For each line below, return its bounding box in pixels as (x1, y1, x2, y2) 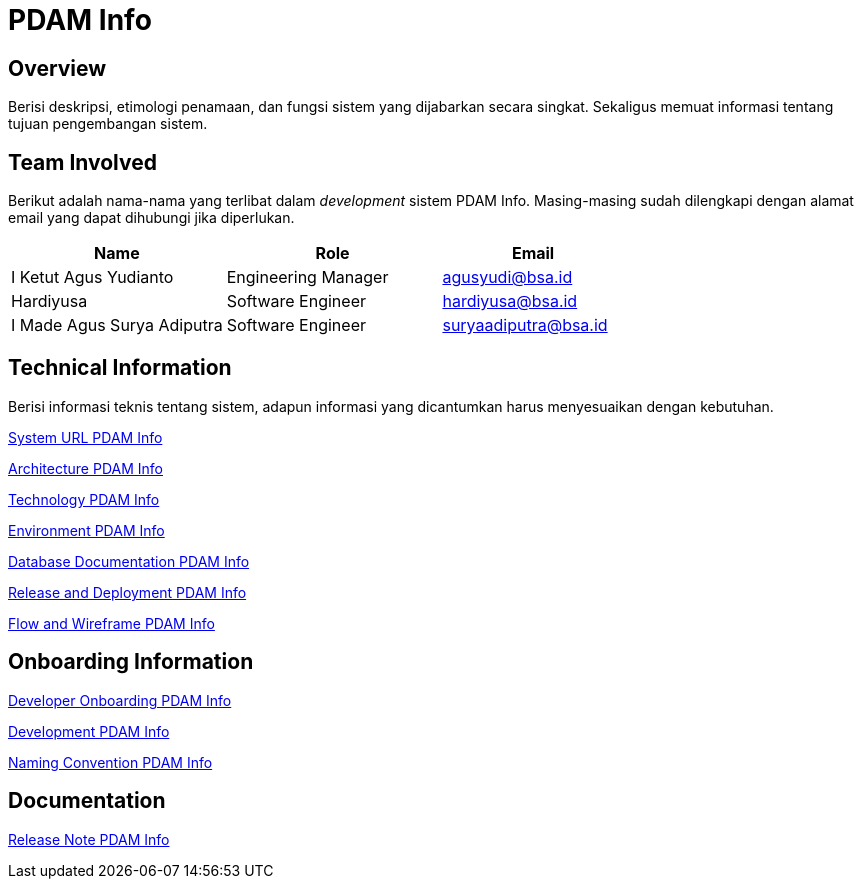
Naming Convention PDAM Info (8, 753, 213, 771)
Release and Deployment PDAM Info (8, 583, 247, 601)
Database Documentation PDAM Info (8, 552, 250, 570)
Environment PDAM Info (8, 521, 165, 539)
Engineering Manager (226, 267, 389, 288)
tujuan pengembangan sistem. (8, 115, 208, 133)
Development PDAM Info (8, 722, 170, 740)
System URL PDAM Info (8, 428, 163, 446)
